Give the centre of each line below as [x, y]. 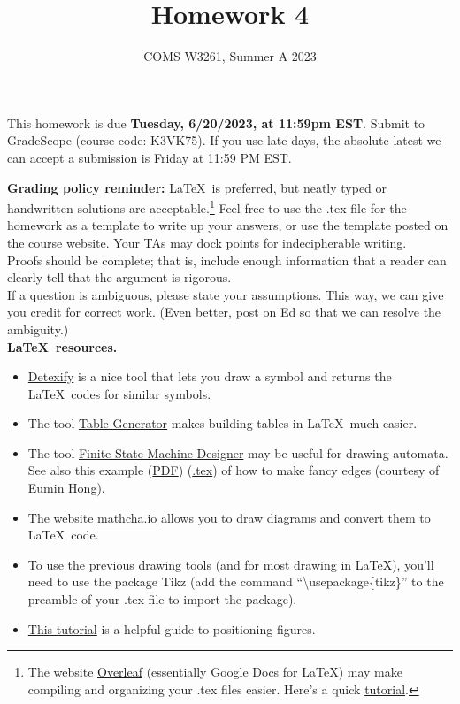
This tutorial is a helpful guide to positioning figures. [172, 628]
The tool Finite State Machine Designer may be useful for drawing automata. [238, 452]
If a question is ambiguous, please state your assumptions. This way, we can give [226, 294]
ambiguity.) [38, 329]
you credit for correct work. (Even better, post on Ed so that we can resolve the [224, 312]
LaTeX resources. [62, 346]
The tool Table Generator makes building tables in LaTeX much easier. [222, 423]
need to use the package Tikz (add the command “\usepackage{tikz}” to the [236, 582]
